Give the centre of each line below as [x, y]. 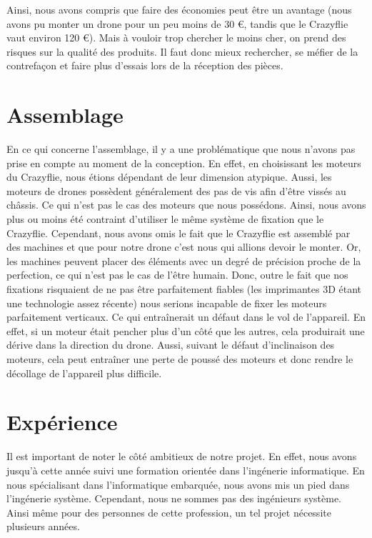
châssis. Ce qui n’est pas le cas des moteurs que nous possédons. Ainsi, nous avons [186, 205]
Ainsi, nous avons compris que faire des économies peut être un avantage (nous [179, 9]
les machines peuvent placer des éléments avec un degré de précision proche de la [184, 260]
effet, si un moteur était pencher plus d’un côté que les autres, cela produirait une [186, 330]
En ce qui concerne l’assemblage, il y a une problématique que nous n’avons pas [181, 149]
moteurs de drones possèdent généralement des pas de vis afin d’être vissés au [176, 190]
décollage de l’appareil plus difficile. [84, 373]
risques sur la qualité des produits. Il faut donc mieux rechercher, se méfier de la [182, 51]
